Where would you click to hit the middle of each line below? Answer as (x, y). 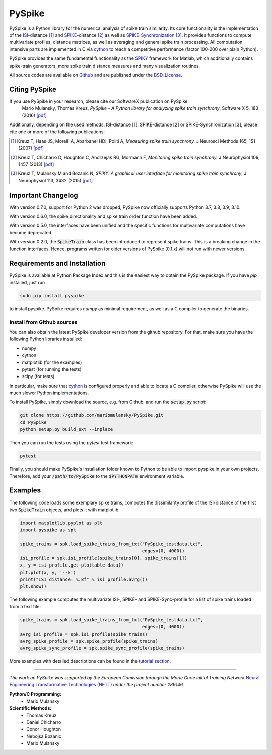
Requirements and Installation (57, 263)
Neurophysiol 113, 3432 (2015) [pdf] (56, 180)
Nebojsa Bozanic (44, 736)
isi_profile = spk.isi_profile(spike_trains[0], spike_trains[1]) (104, 558)
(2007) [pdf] (31, 148)
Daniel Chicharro (44, 722)
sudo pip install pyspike (52, 296)
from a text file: (25, 606)
